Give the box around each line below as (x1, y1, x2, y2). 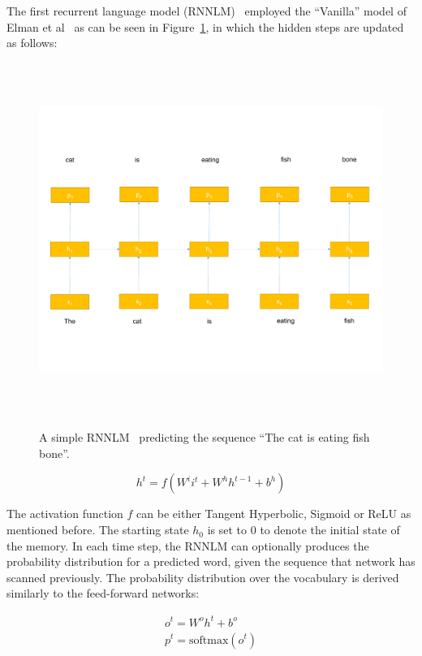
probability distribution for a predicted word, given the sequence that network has (6, 553, 416, 570)
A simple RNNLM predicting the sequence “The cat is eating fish (39, 429, 370, 446)
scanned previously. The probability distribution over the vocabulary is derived (6, 568, 399, 585)
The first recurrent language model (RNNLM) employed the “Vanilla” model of (6, 2, 407, 19)
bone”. (39, 444, 70, 461)
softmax (189, 634, 229, 646)
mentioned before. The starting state (6, 521, 189, 538)
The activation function (6, 505, 123, 522)
